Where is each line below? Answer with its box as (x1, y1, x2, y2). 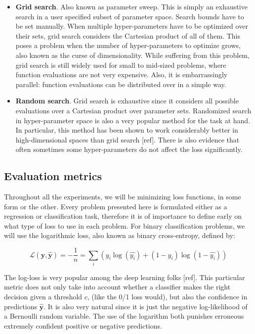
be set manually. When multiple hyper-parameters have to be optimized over (15, 21, 248, 31)
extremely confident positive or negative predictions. (4, 320, 162, 331)
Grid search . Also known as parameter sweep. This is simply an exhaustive (15, 1, 248, 11)
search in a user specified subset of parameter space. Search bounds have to (15, 11, 244, 21)
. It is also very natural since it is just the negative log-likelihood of (43, 301, 248, 311)
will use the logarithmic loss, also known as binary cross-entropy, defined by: (4, 230, 235, 240)
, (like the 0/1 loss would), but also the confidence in (87, 291, 248, 302)
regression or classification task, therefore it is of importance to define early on (4, 211, 242, 221)
